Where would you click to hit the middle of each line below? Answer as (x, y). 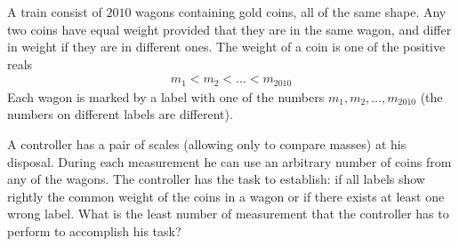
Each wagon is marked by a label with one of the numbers (166, 96)
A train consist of (55, 12)
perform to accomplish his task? (94, 231)
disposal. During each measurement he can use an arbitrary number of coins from (229, 161)
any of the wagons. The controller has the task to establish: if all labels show (216, 179)
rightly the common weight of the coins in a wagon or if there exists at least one (226, 196)
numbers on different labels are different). (120, 114)
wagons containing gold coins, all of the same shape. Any (291, 12)
